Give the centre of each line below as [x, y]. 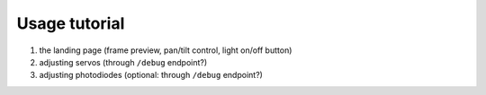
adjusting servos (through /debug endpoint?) [123, 62]
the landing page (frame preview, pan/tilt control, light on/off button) [166, 50]
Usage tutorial [71, 23]
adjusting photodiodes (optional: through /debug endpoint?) [151, 75]
